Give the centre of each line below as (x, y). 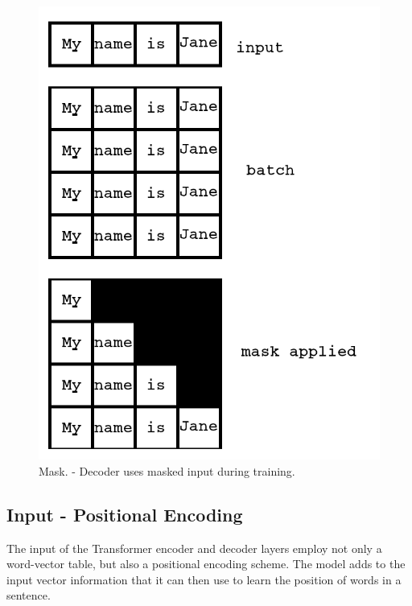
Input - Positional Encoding (125, 514)
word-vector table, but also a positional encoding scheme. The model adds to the (206, 564)
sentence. (29, 595)
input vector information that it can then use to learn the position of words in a (204, 579)
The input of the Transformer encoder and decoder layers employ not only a (194, 548)
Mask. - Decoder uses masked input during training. (167, 470)
